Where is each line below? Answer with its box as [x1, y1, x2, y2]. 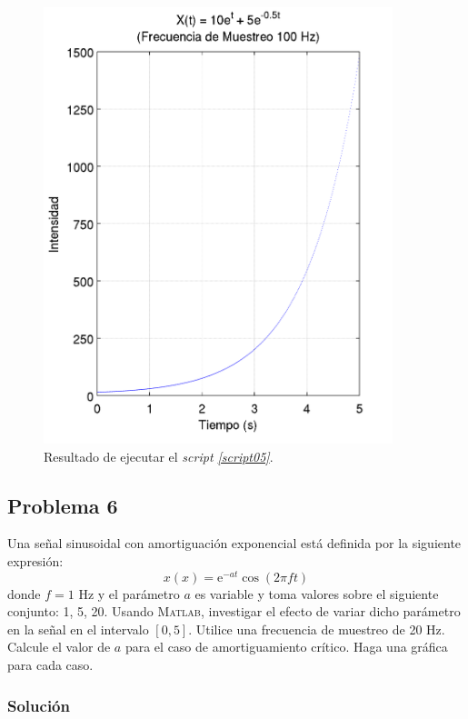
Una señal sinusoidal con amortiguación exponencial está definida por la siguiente [7, 534, 462, 553]
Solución [7, 694, 70, 716]
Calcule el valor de [7, 637, 111, 656]
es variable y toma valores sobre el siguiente [194, 584, 439, 603]
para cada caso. [7, 655, 94, 674]
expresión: [7, 551, 64, 570]
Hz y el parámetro [78, 584, 180, 603]
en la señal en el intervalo [7, 619, 149, 638]
